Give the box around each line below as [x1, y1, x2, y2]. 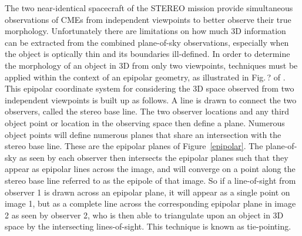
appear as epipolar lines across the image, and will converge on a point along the [5, 163, 296, 175]
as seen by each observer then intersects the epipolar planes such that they [19, 151, 288, 163]
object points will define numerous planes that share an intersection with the [5, 128, 281, 140]
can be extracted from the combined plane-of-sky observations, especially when [5, 36, 289, 48]
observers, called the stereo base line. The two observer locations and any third [5, 105, 290, 117]
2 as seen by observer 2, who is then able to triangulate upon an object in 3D [5, 208, 284, 221]
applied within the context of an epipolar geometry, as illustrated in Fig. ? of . [5, 70, 286, 83]
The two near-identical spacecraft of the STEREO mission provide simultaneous [5, 2, 293, 14]
